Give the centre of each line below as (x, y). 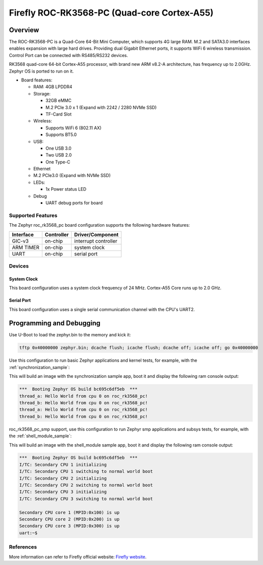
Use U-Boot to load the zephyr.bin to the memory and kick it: (70, 335)
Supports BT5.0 (61, 135)
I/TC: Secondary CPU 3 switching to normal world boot (86, 499)
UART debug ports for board (74, 203)
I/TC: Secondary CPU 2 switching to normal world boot (86, 485)
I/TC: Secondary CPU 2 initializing (63, 478)
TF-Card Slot (58, 114)
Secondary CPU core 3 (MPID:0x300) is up (69, 526)
